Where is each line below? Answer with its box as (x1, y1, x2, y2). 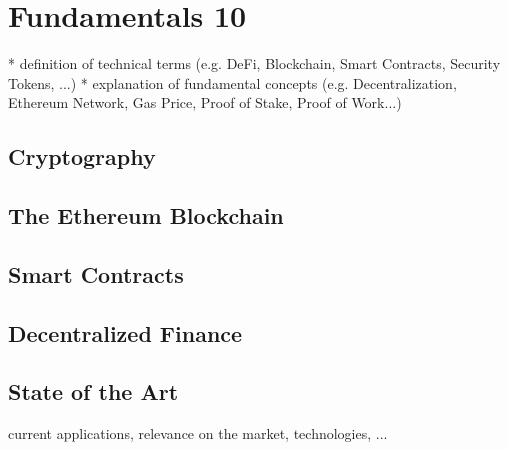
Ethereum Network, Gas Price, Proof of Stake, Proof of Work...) (8, 92, 402, 113)
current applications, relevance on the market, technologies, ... (8, 423, 388, 444)
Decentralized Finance (8, 317, 243, 348)
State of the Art (8, 376, 179, 407)
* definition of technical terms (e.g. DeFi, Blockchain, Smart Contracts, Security (8, 53, 501, 74)
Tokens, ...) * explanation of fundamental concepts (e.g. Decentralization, (8, 72, 457, 93)
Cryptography (8, 141, 156, 172)
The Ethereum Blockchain (8, 200, 284, 231)
